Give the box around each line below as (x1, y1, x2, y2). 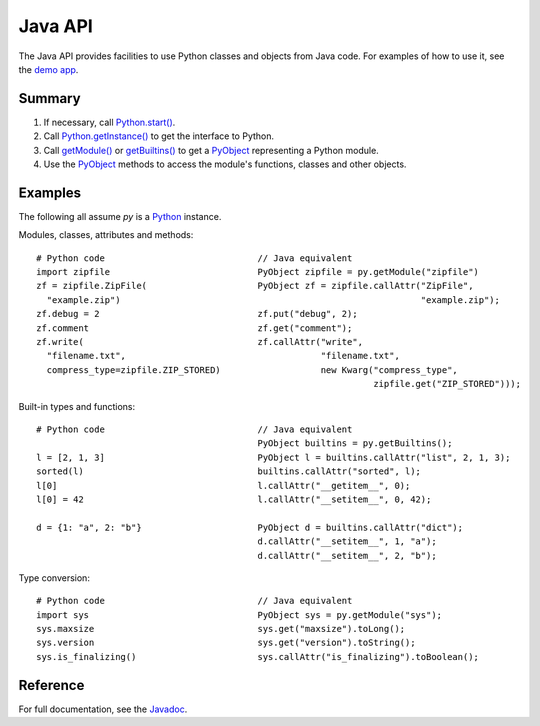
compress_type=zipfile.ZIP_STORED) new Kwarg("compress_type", (46, 364, 459, 375)
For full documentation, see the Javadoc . (18, 703, 188, 715)
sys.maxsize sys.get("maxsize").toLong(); (36, 623, 406, 635)
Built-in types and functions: (18, 400, 135, 412)
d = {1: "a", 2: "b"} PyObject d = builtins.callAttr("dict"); (36, 521, 464, 533)
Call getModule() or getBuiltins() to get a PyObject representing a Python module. (43, 144, 379, 156)
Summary (18, 90, 81, 107)
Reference (18, 676, 85, 694)
